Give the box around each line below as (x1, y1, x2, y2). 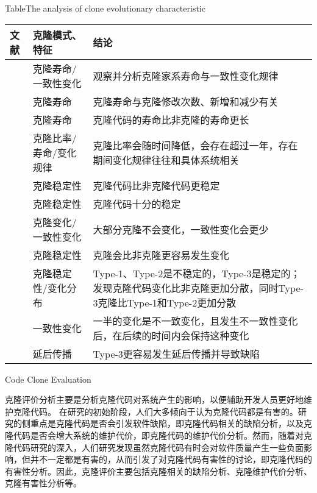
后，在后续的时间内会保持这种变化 (93, 328, 249, 342)
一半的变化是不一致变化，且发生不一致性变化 (93, 313, 298, 328)
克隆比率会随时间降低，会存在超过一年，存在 (93, 138, 298, 152)
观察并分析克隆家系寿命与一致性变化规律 (93, 68, 279, 83)
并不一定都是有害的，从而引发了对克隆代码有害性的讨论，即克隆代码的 (30, 453, 312, 466)
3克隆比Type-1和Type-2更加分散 (93, 295, 237, 310)
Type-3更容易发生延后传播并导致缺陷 (93, 346, 260, 361)
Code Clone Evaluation (5, 372, 91, 385)
